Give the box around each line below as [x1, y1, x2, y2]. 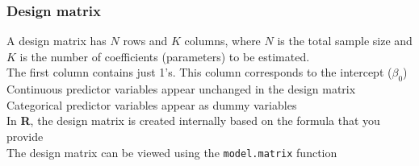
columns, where [184, 32, 261, 49]
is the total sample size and [277, 32, 413, 49]
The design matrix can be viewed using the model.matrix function [6, 143, 337, 160]
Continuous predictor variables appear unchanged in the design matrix [6, 81, 356, 98]
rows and [123, 32, 168, 49]
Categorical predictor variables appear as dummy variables [6, 96, 297, 113]
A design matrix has [6, 32, 107, 49]
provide [6, 127, 44, 144]
